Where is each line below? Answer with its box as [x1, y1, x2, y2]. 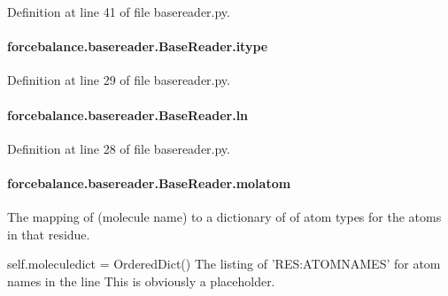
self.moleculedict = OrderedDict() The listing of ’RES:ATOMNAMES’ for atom [7, 254, 441, 273]
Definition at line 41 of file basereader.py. [7, 3, 230, 20]
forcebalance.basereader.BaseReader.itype [7, 37, 268, 56]
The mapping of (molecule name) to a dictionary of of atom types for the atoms [7, 208, 442, 226]
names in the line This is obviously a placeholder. [7, 271, 275, 290]
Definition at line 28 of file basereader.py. [7, 139, 230, 157]
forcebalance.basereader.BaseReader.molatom [7, 173, 291, 192]
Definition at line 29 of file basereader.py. [7, 71, 230, 89]
